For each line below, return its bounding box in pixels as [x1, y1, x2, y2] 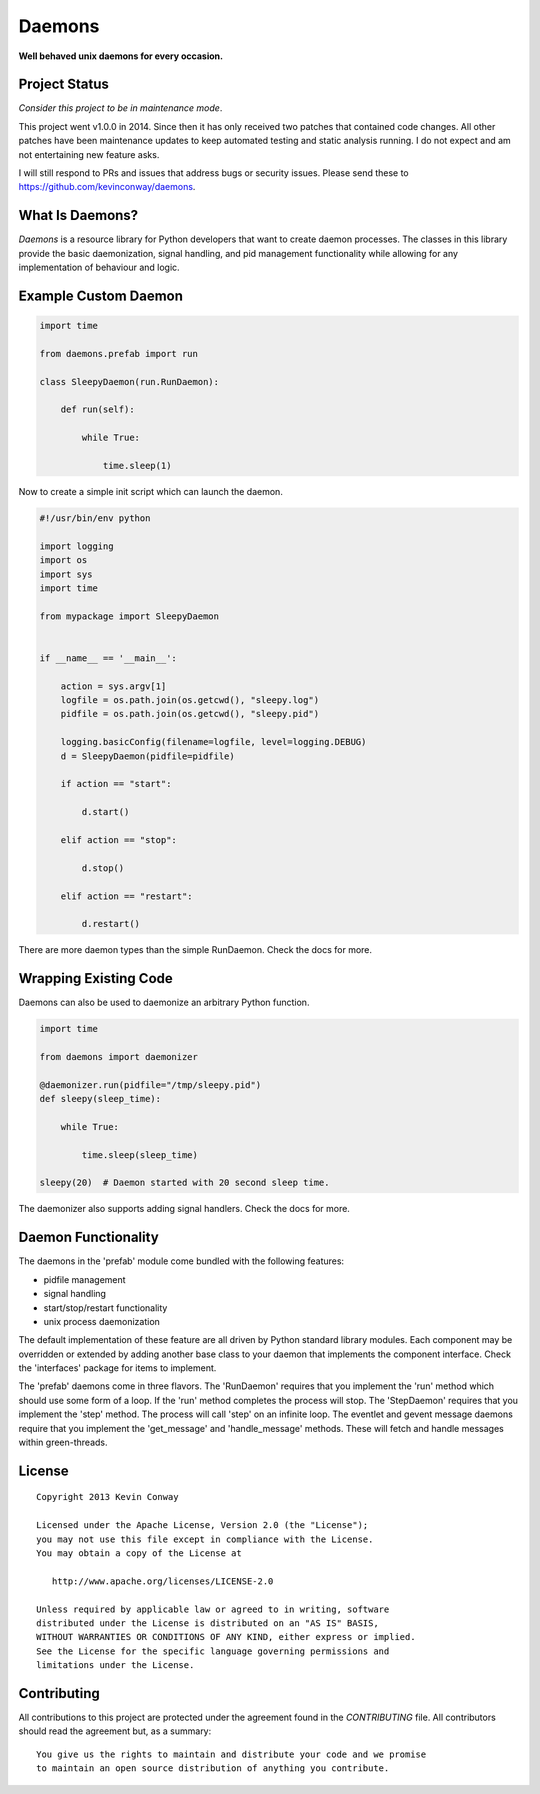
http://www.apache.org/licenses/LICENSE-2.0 [51, 1575, 274, 1587]
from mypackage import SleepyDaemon [39, 610, 220, 622]
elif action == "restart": [60, 890, 194, 902]
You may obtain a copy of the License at [36, 1548, 242, 1559]
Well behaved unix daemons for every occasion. [18, 50, 224, 62]
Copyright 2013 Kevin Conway [36, 1491, 179, 1503]
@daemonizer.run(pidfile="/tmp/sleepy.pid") [39, 1079, 262, 1090]
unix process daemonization [43, 1315, 160, 1327]
